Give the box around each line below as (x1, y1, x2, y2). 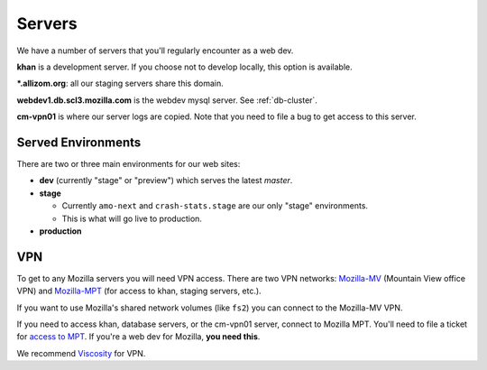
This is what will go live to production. (61, 213, 203, 224)
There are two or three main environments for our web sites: (16, 159, 241, 170)
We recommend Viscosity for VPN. (16, 347, 146, 358)
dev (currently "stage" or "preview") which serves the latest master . (39, 175, 293, 186)
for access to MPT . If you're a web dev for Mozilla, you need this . (16, 331, 261, 342)
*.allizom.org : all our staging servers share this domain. (16, 78, 225, 89)
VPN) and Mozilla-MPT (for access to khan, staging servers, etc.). (16, 285, 262, 297)
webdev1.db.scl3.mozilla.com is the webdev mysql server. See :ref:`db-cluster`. (16, 95, 317, 106)
